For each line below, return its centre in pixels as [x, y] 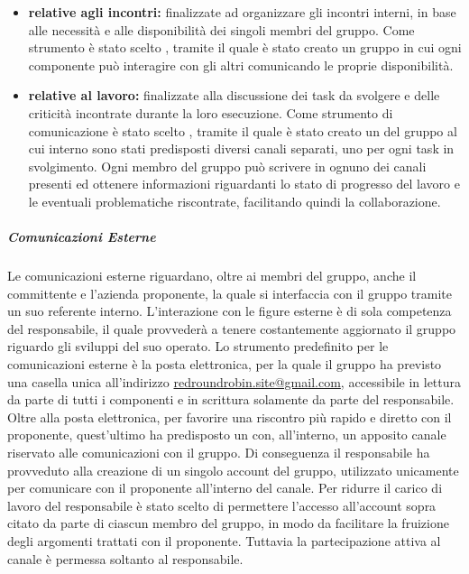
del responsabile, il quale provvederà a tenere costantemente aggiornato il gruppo [232, 328]
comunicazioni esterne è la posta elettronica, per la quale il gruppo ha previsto [225, 364]
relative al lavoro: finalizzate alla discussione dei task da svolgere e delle [234, 95]
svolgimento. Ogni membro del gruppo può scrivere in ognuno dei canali [227, 166]
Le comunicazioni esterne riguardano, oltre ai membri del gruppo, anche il [212, 276]
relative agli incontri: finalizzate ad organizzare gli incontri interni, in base [242, 12]
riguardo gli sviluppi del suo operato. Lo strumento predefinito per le [198, 346]
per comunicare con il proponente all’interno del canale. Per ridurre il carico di [225, 488]
